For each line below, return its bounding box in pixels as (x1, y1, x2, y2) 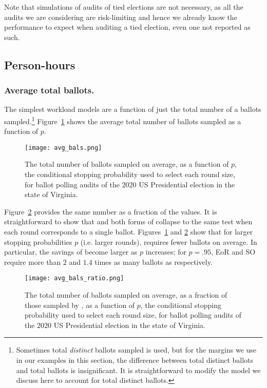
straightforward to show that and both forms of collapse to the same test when (4, 216, 253, 227)
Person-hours (4, 56, 75, 72)
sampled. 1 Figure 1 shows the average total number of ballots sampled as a (4, 114, 241, 126)
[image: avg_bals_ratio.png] (25, 275, 124, 282)
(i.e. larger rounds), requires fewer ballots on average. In (80, 236, 257, 247)
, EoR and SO (211, 246, 256, 257)
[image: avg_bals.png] (25, 144, 102, 151)
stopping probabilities (4, 236, 72, 247)
